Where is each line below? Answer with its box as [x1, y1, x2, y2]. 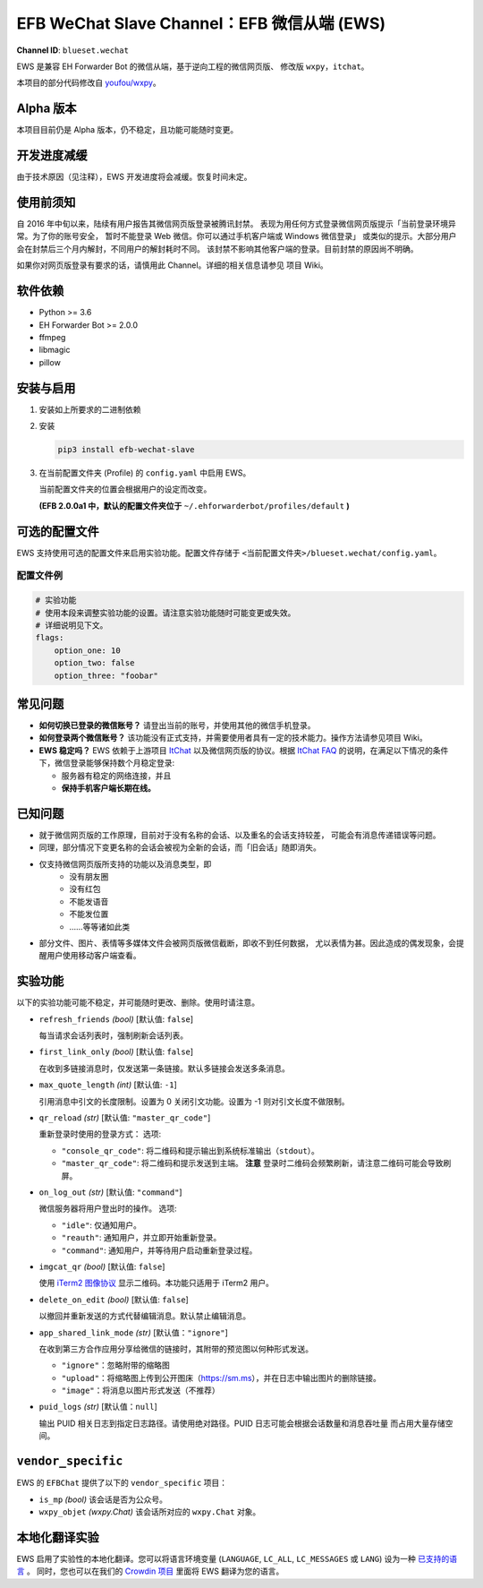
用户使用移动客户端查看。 [46, 950, 141, 961]
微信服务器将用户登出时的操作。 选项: [38, 1203, 177, 1214]
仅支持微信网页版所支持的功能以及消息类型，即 [38, 858, 212, 869]
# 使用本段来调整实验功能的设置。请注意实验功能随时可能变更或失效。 [35, 607, 296, 618]
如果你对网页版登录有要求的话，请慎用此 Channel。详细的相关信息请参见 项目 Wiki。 [16, 260, 328, 270]
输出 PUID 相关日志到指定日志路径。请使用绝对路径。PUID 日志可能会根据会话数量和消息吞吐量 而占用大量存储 [38, 1418, 446, 1429]
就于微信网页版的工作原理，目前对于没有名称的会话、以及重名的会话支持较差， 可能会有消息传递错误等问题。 [38, 829, 441, 840]
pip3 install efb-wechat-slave [57, 444, 196, 454]
